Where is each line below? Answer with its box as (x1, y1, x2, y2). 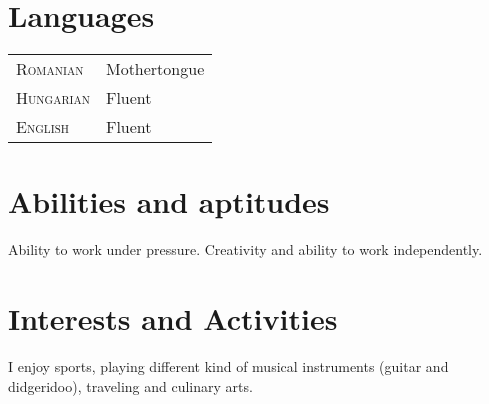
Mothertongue (105, 57, 205, 81)
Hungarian (16, 86, 90, 110)
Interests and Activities (8, 298, 338, 339)
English (16, 115, 69, 139)
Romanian (16, 57, 84, 81)
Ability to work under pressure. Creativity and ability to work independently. (8, 239, 483, 260)
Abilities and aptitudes (8, 181, 330, 222)
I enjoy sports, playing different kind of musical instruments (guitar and (8, 355, 449, 376)
